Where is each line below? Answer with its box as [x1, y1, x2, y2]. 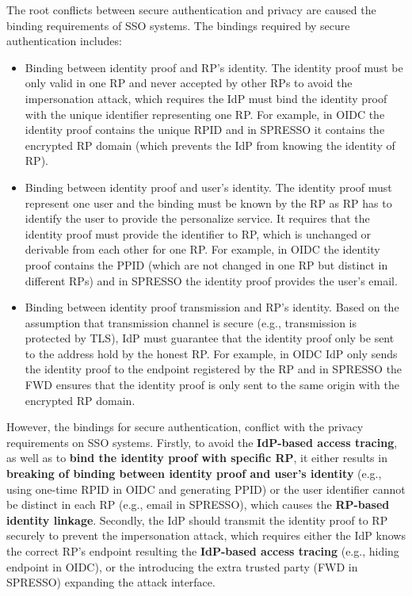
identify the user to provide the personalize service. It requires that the [25, 210, 370, 227]
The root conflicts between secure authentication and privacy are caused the [6, 2, 376, 17]
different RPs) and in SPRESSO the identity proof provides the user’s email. [25, 272, 398, 288]
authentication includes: [6, 32, 122, 49]
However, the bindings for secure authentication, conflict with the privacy [6, 418, 364, 435]
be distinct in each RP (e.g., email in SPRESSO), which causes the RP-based [6, 496, 390, 513]
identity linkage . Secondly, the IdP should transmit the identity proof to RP [6, 511, 388, 528]
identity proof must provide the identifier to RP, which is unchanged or [25, 225, 372, 242]
